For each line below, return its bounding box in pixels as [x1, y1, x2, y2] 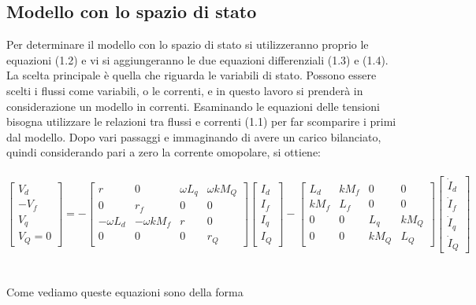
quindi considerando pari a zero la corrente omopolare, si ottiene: [6, 144, 322, 160]
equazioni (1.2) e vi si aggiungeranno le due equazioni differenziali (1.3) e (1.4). [6, 51, 389, 68]
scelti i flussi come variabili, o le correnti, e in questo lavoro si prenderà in [6, 82, 363, 98]
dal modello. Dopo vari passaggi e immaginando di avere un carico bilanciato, [6, 128, 381, 145]
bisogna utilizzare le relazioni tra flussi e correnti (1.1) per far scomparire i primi [6, 113, 396, 130]
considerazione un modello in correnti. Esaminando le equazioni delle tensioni [6, 97, 380, 114]
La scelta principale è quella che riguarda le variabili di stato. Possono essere [6, 67, 377, 83]
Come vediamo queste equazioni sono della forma [6, 283, 244, 299]
